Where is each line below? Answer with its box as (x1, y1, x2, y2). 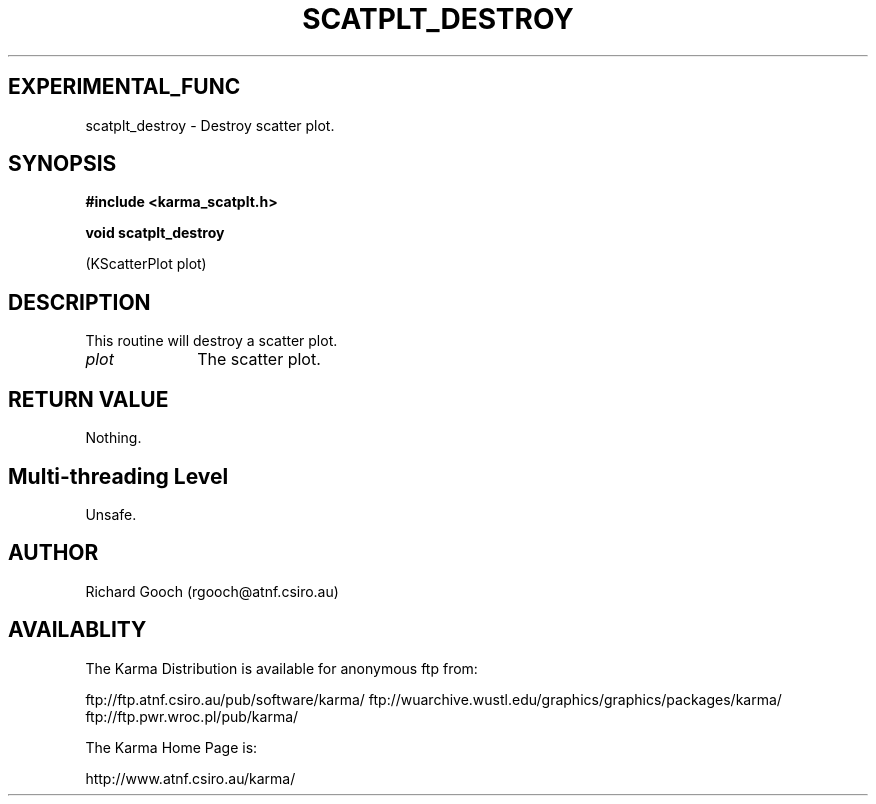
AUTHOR (8, 540, 99, 566)
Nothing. (85, 429, 142, 447)
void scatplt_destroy (85, 224, 225, 242)
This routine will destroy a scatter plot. (85, 332, 338, 350)
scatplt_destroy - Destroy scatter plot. (85, 116, 335, 134)
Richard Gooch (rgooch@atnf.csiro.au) (85, 582, 339, 600)
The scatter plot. (197, 349, 321, 370)
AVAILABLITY (8, 617, 147, 643)
